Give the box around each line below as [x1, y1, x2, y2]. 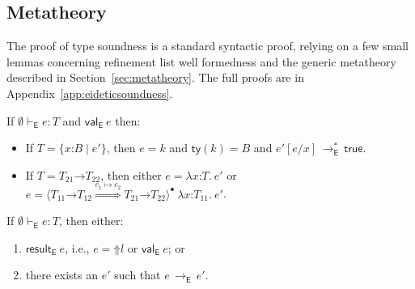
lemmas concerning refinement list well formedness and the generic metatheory [6, 53, 396, 70]
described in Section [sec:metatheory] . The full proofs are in [6, 69, 304, 86]
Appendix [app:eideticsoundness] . [6, 84, 173, 101]
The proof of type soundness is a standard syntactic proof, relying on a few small [6, 37, 409, 54]
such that [114, 266, 161, 283]
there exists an [25, 266, 99, 283]
